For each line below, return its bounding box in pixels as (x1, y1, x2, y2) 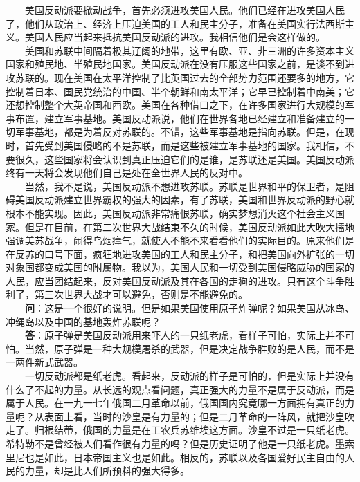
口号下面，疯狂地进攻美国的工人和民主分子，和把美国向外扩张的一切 (44, 246, 354, 261)
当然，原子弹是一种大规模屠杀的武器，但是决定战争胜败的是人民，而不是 (24, 341, 354, 355)
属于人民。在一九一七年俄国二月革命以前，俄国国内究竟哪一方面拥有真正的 (6, 396, 345, 410)
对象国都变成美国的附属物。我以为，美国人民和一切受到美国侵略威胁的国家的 (6, 260, 354, 275)
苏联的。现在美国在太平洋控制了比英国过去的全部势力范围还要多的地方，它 (15, 70, 354, 84)
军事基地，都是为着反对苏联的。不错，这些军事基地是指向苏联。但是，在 (15, 124, 345, 139)
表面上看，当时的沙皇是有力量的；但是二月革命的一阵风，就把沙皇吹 (44, 409, 354, 423)
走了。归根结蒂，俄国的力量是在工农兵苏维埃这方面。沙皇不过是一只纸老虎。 (6, 423, 354, 437)
